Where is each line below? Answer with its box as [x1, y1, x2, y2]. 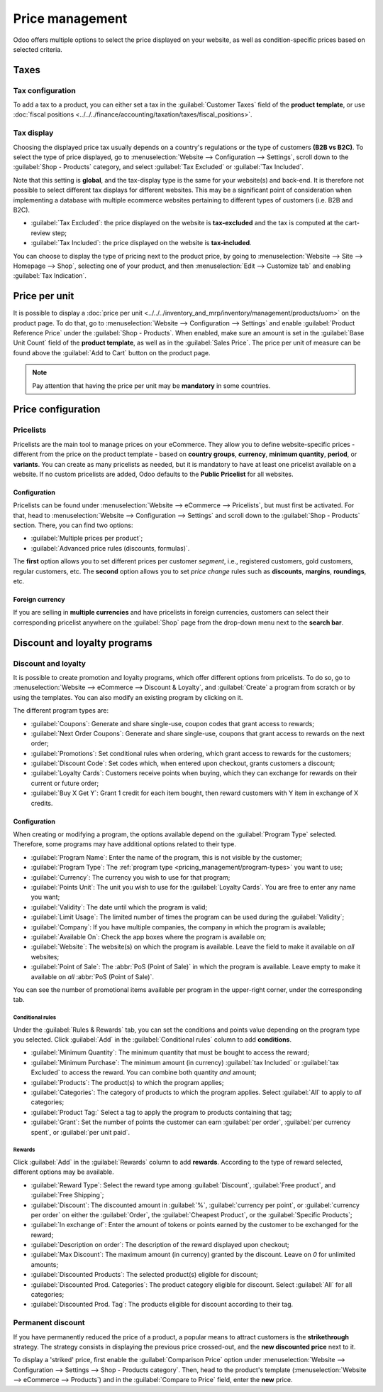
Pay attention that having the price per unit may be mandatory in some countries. [32, 381, 271, 390]
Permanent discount [13, 1318, 85, 1328]
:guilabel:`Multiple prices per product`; [30, 534, 143, 543]
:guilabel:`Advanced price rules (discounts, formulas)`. [30, 544, 190, 552]
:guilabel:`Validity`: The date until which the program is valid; [30, 902, 208, 911]
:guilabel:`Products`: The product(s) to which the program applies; [30, 1078, 224, 1086]
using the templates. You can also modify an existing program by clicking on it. [13, 693, 243, 701]
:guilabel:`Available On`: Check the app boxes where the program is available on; [30, 932, 266, 941]
